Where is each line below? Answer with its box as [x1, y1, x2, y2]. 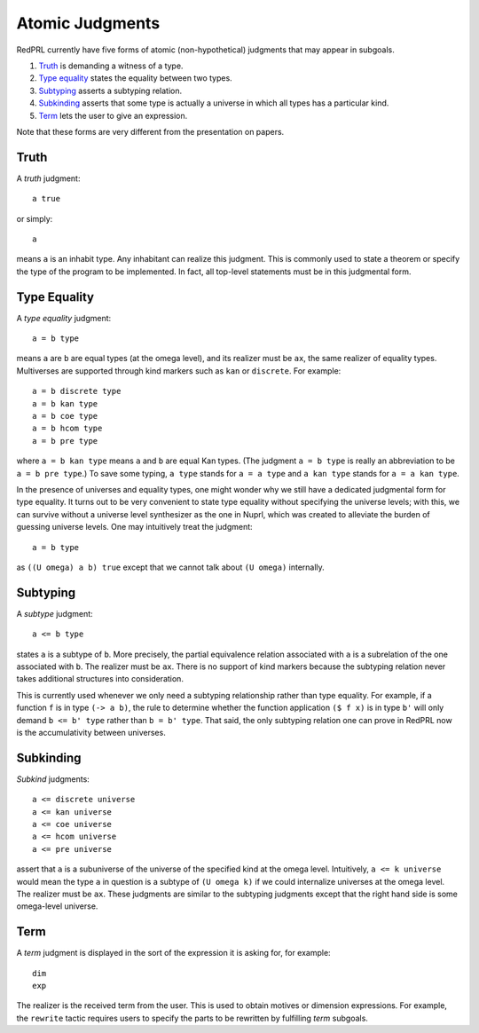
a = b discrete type [32, 386, 122, 397]
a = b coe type [32, 411, 98, 421]
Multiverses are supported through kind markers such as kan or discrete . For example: [16, 365, 342, 376]
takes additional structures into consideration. [16, 674, 184, 684]
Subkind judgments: [16, 773, 90, 785]
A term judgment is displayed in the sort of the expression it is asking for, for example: [16, 948, 332, 958]
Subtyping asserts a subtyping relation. [38, 85, 183, 96]
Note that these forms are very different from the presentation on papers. [16, 126, 285, 137]
